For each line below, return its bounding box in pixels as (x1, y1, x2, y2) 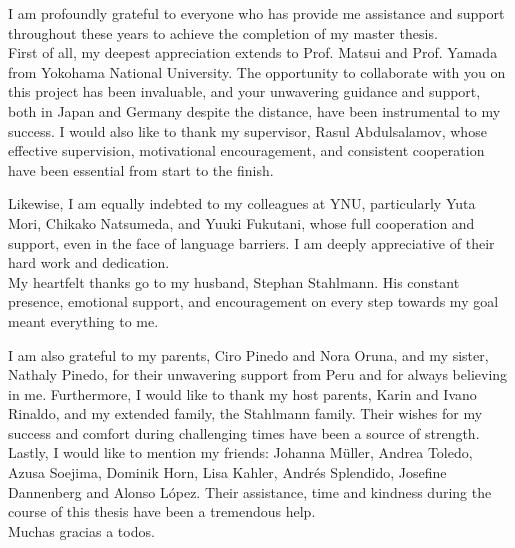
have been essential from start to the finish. (8, 159, 274, 180)
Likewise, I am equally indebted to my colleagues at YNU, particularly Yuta (8, 193, 476, 214)
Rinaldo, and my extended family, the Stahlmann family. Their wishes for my (8, 403, 483, 424)
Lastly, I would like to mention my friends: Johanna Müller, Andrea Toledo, (8, 442, 473, 463)
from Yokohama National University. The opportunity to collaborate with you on (8, 61, 506, 82)
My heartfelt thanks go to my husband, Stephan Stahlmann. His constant (8, 271, 460, 292)
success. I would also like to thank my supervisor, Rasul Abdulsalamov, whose (8, 120, 487, 141)
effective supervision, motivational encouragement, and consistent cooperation (8, 140, 485, 161)
